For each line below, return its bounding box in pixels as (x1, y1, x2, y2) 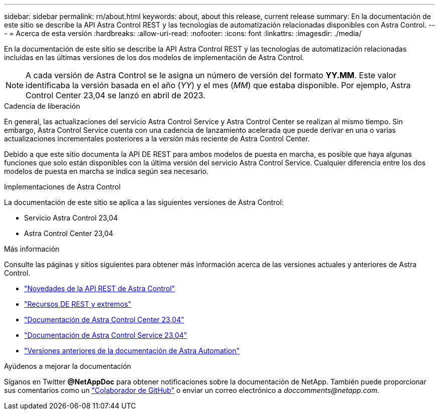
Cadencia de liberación (4, 102, 80, 110)
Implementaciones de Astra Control (4, 182, 121, 191)
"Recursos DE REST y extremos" (24, 300, 131, 308)
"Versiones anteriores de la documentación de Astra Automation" (24, 346, 240, 355)
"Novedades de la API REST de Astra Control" (24, 284, 175, 293)
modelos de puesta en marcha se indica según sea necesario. (4, 167, 208, 175)
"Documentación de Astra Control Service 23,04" (24, 331, 187, 339)
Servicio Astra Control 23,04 (24, 214, 118, 222)
